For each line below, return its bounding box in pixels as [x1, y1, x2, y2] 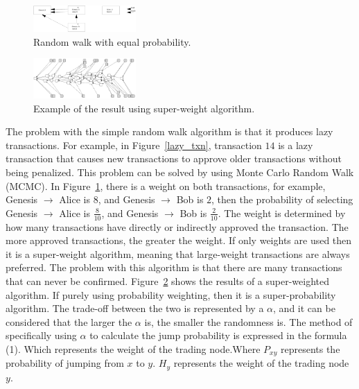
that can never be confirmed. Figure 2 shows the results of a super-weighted [6, 274, 330, 288]
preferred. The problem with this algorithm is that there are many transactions [6, 260, 342, 275]
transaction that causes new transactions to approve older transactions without [6, 151, 342, 166]
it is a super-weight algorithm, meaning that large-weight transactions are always [6, 246, 350, 261]
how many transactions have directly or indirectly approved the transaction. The [6, 219, 349, 234]
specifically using [6, 328, 77, 343]
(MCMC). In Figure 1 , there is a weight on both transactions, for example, [6, 178, 326, 193]
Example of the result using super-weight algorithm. [33, 101, 255, 115]
